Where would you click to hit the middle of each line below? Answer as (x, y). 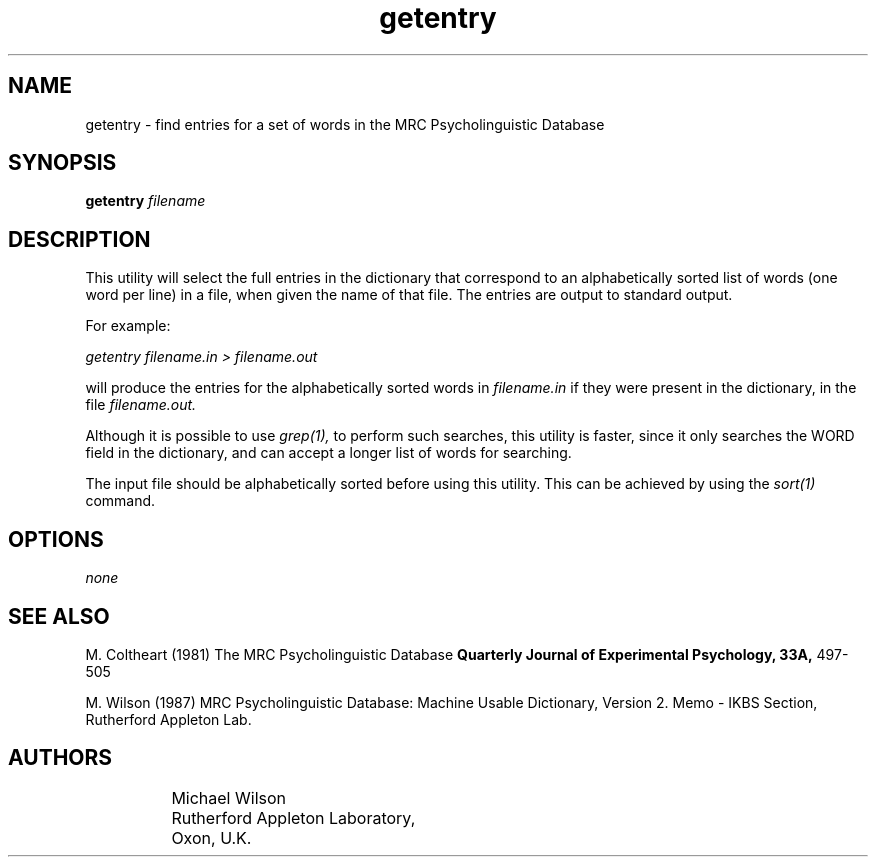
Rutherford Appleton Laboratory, (293, 817)
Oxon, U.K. (211, 837)
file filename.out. (141, 405)
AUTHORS (60, 758)
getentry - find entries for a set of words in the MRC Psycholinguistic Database (345, 124)
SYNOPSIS (62, 163)
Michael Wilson (228, 797)
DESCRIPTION (79, 239)
